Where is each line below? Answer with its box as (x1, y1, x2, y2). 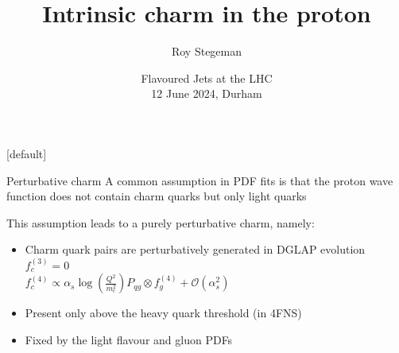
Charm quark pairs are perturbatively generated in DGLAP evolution (25, 241, 366, 258)
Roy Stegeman (171, 43, 242, 60)
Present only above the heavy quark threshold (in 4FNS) (25, 305, 302, 321)
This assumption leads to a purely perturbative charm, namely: (6, 214, 315, 231)
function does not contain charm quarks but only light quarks (6, 188, 307, 204)
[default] (6, 145, 47, 161)
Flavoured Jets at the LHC (141, 69, 273, 86)
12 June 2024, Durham (151, 85, 262, 102)
